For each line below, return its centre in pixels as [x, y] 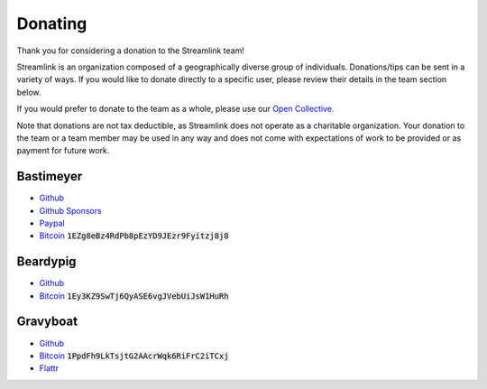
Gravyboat [47, 322]
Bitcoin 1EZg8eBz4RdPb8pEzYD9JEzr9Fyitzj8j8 [134, 236]
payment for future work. [63, 151]
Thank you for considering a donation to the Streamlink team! [131, 51]
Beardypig [46, 262]
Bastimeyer [50, 176]
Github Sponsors [71, 210]
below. [29, 92]
